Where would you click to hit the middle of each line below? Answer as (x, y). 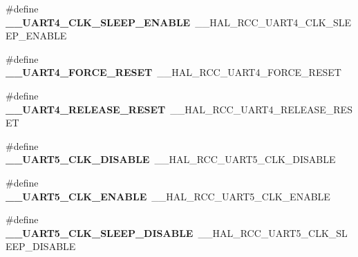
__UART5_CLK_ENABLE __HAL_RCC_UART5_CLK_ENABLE (168, 196)
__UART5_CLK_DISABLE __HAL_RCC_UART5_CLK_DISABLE (171, 159)
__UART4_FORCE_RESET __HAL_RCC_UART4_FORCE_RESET (173, 72)
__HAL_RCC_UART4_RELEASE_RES (261, 109)
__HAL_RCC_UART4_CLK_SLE (273, 22)
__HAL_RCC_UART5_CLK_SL (273, 232)
